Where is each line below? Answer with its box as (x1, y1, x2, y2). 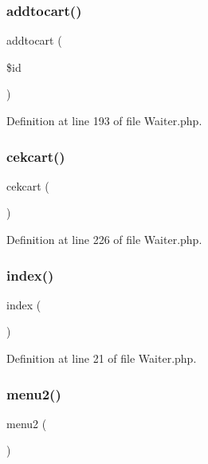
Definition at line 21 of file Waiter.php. (6, 350, 197, 366)
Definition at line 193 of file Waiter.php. (6, 112, 202, 128)
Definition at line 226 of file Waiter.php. (6, 231, 202, 247)
